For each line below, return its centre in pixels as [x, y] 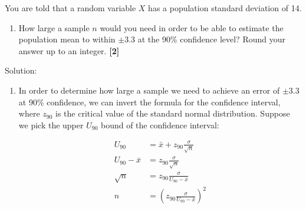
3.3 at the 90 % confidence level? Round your [205, 39]
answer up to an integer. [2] [69, 50]
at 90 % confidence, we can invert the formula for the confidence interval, [149, 102]
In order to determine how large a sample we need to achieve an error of [149, 90]
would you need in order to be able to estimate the [192, 27]
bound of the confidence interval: [160, 125]
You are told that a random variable [70, 8]
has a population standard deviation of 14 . [225, 8]
